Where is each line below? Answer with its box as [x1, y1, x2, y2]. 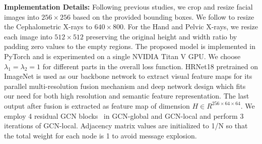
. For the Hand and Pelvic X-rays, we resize [123, 21, 258, 32]
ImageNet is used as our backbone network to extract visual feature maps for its [4, 71, 252, 81]
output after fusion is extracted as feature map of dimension [4, 100, 190, 111]
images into [4, 11, 39, 22]
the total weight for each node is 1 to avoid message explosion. [4, 130, 197, 140]
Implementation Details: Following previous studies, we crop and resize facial [4, 2, 253, 12]
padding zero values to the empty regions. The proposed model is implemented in [4, 41, 255, 52]
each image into [4, 31, 52, 41]
